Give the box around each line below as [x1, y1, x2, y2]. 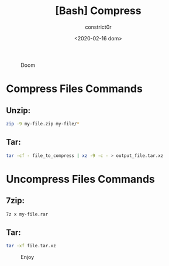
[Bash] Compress [55, 4, 142, 18]
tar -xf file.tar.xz [6, 243, 57, 249]
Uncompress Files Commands [6, 172, 155, 186]
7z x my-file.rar [6, 211, 49, 217]
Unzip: [6, 105, 31, 115]
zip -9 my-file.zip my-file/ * [6, 121, 80, 127]
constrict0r [84, 23, 112, 30]
